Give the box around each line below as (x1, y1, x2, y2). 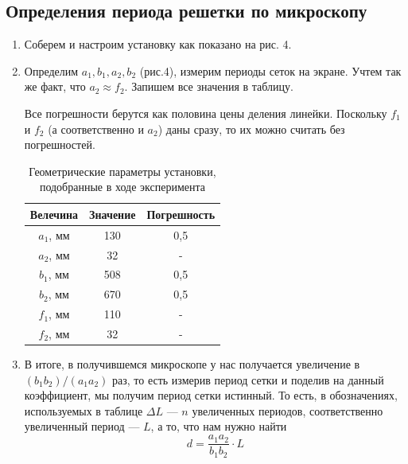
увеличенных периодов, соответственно (192, 402, 383, 419)
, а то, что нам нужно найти (150, 418, 287, 435)
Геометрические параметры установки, (29, 162, 216, 179)
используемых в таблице (24, 402, 143, 419)
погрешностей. (24, 136, 95, 153)
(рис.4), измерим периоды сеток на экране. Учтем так (139, 62, 402, 79)
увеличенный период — (24, 418, 140, 435)
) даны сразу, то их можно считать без (157, 120, 345, 137)
